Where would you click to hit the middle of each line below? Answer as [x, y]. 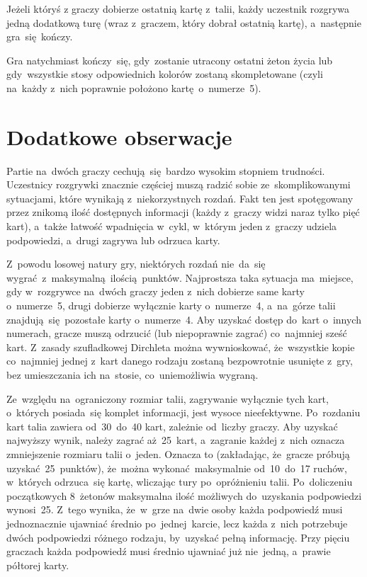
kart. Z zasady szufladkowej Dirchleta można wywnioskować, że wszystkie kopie [181, 347]
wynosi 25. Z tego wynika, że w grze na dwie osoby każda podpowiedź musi [175, 509]
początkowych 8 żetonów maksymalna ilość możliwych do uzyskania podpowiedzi [184, 495]
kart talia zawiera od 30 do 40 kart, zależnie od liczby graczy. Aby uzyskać [172, 426]
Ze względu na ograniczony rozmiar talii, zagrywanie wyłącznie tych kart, [168, 398]
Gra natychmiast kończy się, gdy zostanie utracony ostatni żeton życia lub [170, 60]
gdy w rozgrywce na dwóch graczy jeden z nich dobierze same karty [156, 291]
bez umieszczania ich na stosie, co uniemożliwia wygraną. [132, 375]
